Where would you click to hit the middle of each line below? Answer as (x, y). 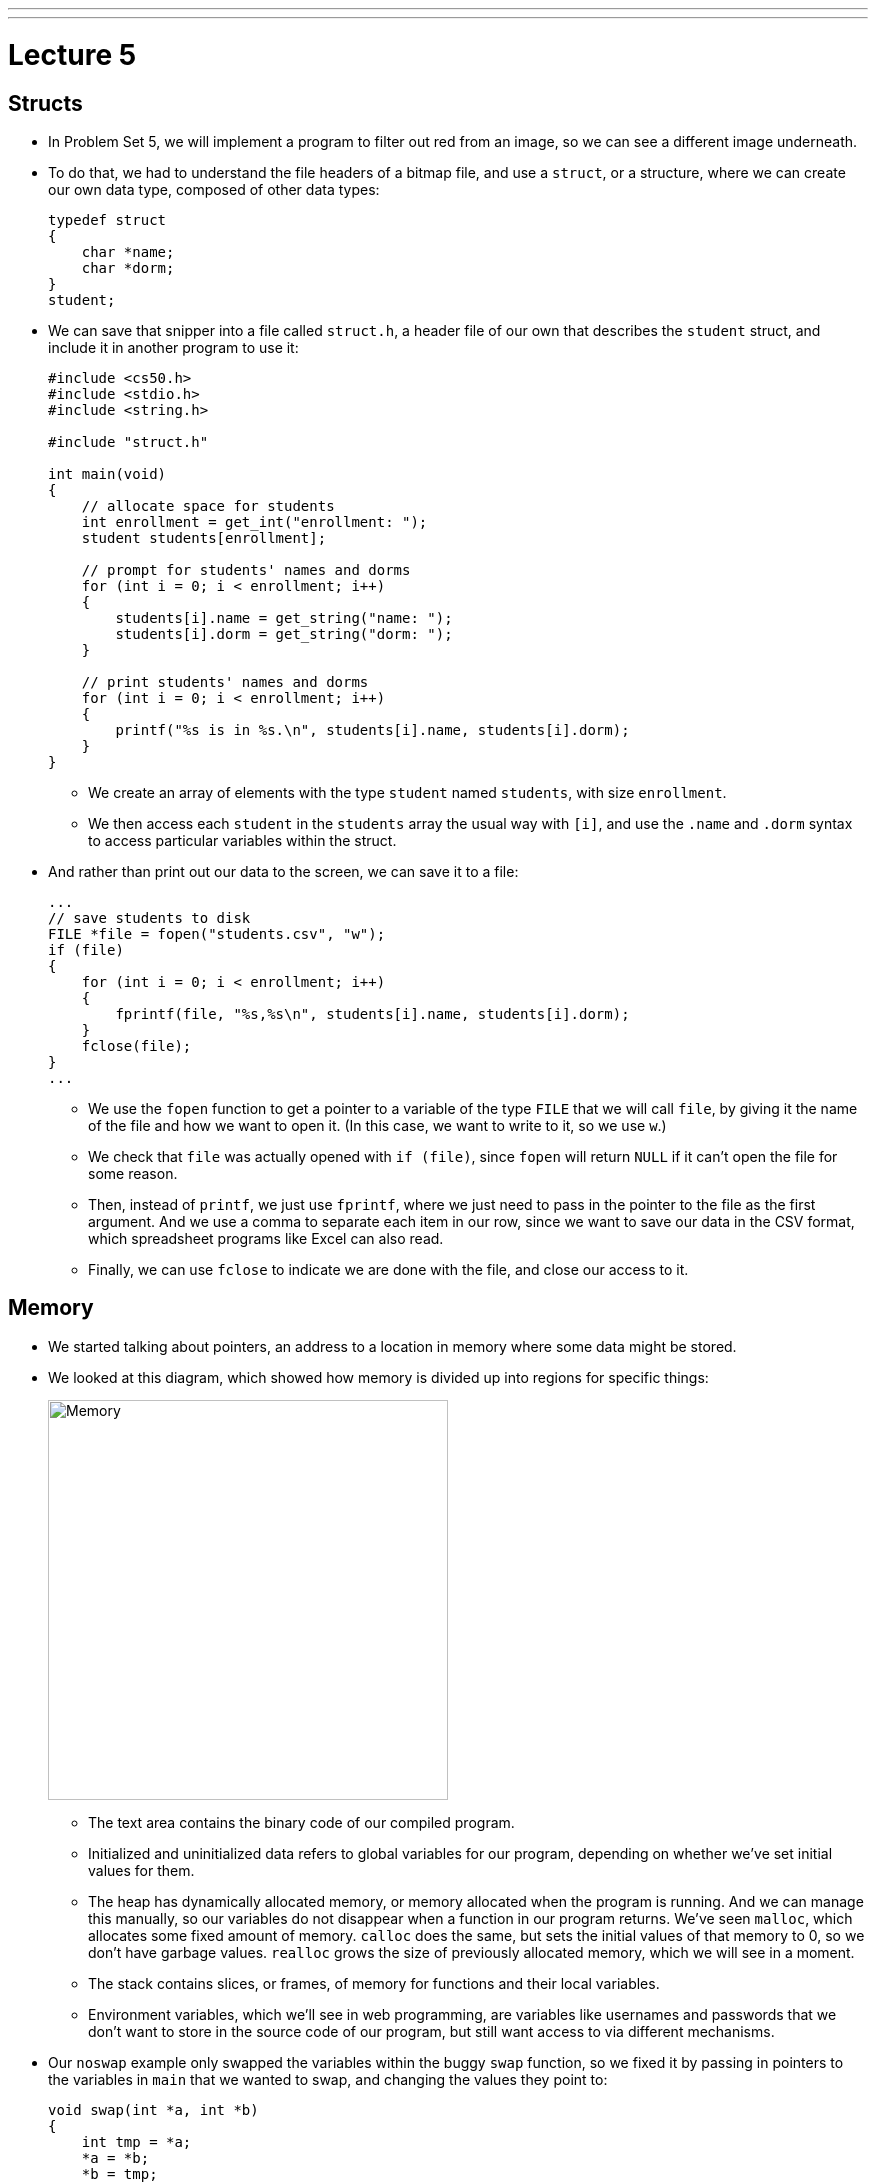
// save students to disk (149, 917)
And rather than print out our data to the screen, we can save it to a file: (283, 871)
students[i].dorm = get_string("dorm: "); (284, 633)
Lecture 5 (72, 54)
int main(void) (107, 473)
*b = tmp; (119, 2173)
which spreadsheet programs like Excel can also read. (266, 1238)
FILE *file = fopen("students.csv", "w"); (217, 933)
